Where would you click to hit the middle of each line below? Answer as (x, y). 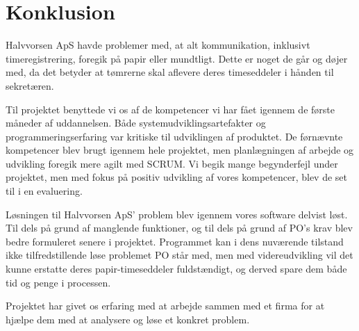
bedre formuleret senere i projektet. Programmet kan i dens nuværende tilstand (175, 241)
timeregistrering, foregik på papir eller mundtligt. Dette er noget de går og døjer (177, 58)
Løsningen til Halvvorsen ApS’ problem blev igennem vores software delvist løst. (177, 214)
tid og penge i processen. (58, 282)
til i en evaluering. (44, 191)
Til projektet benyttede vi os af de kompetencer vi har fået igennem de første (170, 109)
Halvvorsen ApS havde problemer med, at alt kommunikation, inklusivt (158, 45)
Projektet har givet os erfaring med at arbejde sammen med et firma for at (165, 306)
